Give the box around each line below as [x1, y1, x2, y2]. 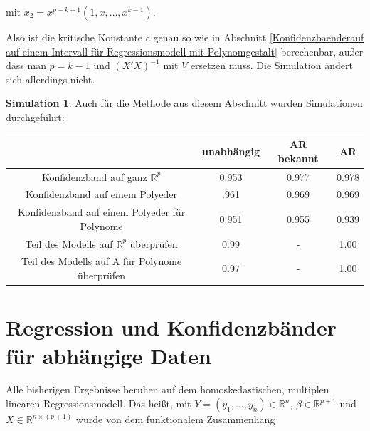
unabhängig [202, 143, 260, 158]
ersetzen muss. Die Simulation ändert [190, 58, 353, 73]
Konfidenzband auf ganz [41, 169, 147, 184]
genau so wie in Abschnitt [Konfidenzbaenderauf [153, 30, 364, 44]
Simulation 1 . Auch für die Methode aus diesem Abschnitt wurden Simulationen [6, 95, 363, 110]
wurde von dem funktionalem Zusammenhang [75, 412, 275, 427]
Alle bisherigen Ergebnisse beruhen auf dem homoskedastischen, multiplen [6, 382, 329, 397]
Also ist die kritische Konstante [6, 30, 143, 44]
